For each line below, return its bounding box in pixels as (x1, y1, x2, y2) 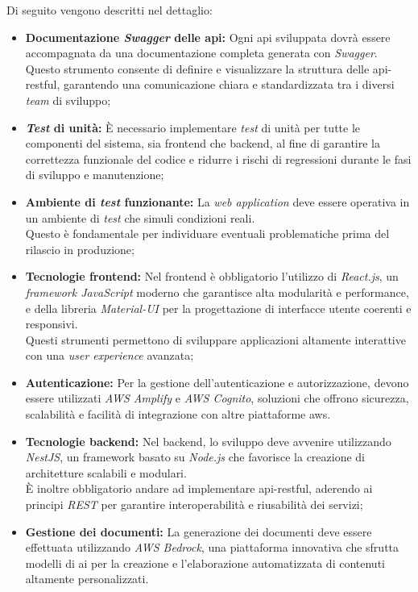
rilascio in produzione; (25, 240, 135, 257)
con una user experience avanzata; (25, 347, 194, 364)
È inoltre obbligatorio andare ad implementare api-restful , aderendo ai (25, 480, 373, 497)
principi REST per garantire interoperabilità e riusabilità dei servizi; (25, 496, 363, 513)
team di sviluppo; (25, 91, 111, 108)
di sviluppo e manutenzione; (25, 166, 164, 183)
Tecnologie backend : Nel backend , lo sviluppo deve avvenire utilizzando (25, 432, 391, 449)
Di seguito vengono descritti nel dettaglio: (6, 2, 213, 18)
